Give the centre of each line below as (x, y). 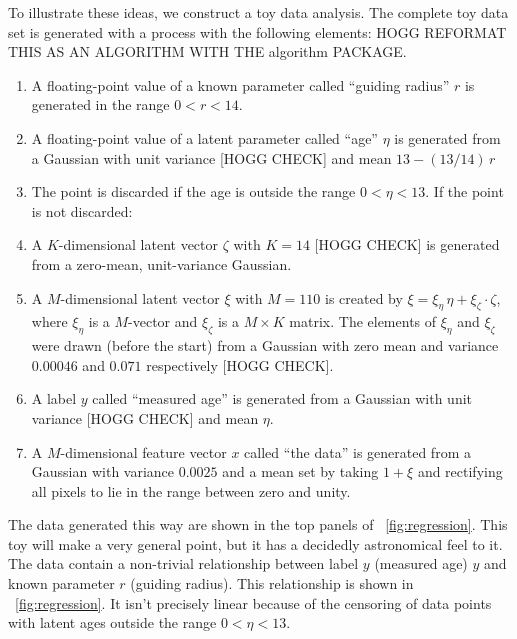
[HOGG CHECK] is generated (407, 244)
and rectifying (460, 471)
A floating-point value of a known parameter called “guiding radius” (240, 84)
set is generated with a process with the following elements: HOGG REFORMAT (257, 31)
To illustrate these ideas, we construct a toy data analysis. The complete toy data (258, 12)
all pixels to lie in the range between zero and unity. (191, 490)
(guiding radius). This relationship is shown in (272, 583)
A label (54, 398)
